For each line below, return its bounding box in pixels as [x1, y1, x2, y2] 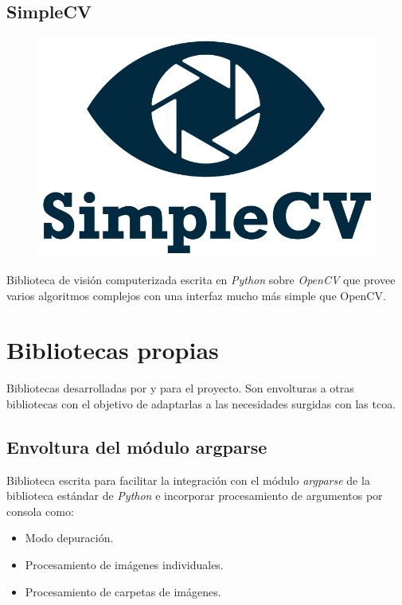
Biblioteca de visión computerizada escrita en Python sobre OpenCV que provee [6, 271, 396, 287]
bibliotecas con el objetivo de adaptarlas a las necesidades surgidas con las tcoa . [6, 395, 396, 412]
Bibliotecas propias [6, 334, 219, 366]
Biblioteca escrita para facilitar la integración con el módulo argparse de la [6, 471, 370, 488]
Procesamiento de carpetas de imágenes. [25, 583, 221, 599]
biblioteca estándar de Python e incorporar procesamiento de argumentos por [6, 487, 383, 504]
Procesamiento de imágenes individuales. [25, 556, 224, 573]
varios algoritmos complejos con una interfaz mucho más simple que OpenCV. [6, 287, 386, 303]
